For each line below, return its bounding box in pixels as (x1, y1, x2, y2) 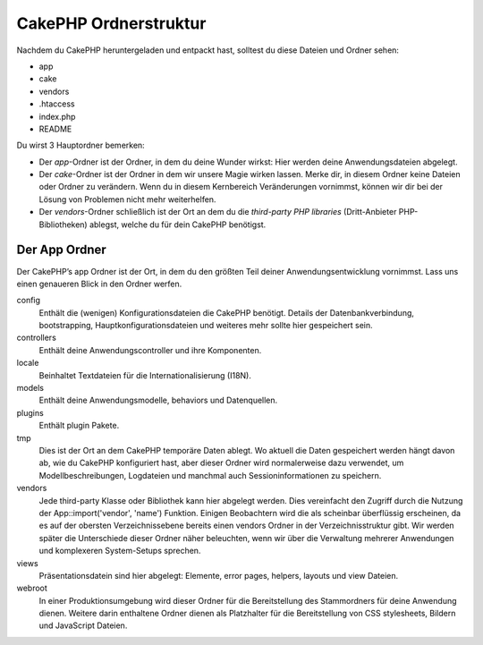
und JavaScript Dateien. (38, 620, 128, 631)
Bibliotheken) (38, 219, 89, 230)
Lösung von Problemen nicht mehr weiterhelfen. (38, 193, 216, 205)
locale (16, 358, 39, 369)
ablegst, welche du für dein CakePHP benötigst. (89, 219, 267, 230)
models (16, 383, 45, 394)
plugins (16, 407, 44, 418)
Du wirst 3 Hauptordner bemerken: (16, 140, 145, 151)
